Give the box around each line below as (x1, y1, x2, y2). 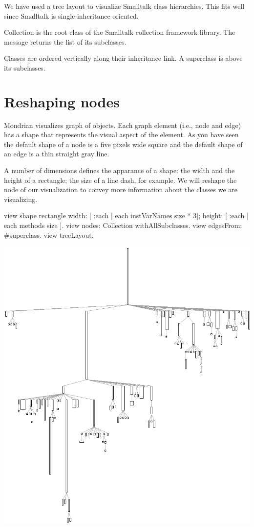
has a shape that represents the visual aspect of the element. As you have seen (4, 129, 239, 140)
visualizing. (4, 194, 38, 204)
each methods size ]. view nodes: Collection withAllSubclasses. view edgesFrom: (4, 220, 242, 230)
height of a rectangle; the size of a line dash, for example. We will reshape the (4, 175, 237, 185)
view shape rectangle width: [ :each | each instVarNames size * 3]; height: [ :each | (4, 210, 249, 221)
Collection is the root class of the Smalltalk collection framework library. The (4, 27, 235, 37)
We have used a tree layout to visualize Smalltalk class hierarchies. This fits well (4, 1, 245, 11)
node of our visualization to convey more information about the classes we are (4, 184, 238, 195)
